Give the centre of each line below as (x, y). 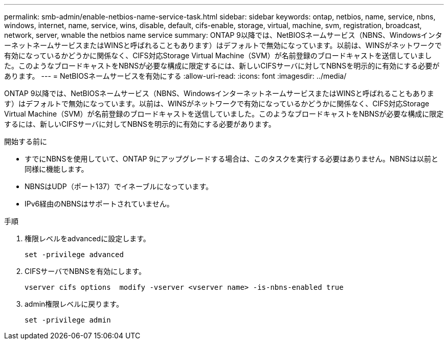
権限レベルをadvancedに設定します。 (87, 238)
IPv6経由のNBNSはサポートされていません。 (99, 204)
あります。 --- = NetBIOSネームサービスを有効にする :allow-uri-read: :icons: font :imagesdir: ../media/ (175, 76)
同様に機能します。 (57, 169)
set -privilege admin (68, 320)
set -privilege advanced (74, 255)
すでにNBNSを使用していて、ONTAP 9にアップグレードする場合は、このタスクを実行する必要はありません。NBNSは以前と (231, 159)
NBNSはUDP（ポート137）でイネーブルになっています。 (119, 186)
